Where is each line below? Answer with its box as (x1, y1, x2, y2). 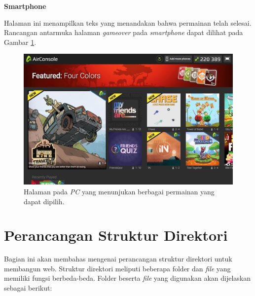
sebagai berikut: (4, 283, 52, 293)
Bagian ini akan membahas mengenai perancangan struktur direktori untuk (4, 254, 232, 264)
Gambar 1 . (4, 37, 36, 47)
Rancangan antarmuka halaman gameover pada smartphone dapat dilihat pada (4, 27, 243, 37)
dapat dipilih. (24, 196, 65, 206)
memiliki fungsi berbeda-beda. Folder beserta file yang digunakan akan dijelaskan (4, 273, 251, 283)
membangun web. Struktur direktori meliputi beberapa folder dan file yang (4, 263, 231, 273)
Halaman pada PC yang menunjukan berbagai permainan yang (24, 186, 215, 196)
